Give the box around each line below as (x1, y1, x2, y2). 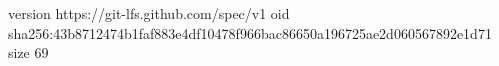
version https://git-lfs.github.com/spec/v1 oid (8, 3, 290, 23)
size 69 (8, 42, 49, 63)
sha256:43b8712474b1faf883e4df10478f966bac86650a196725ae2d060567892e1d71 (8, 22, 492, 43)
